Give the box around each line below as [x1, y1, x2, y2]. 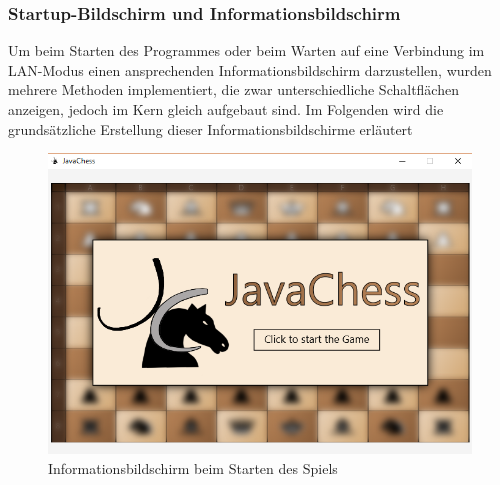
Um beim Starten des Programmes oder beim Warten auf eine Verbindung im [8, 40, 485, 61]
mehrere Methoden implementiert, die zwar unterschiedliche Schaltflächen [8, 79, 459, 100]
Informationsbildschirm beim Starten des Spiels [48, 457, 338, 478]
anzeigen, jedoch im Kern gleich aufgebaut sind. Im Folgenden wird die [8, 99, 444, 119]
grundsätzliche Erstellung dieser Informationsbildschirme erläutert [8, 118, 413, 139]
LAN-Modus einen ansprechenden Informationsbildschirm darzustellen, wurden [8, 59, 492, 80]
